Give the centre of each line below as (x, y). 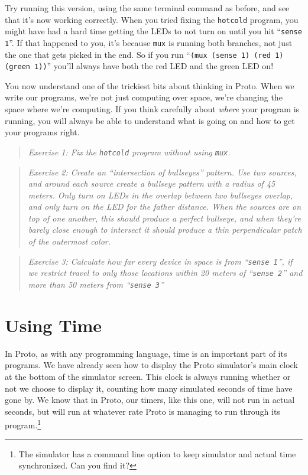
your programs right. (42, 132)
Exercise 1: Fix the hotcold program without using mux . (129, 152)
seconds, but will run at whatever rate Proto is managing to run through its (142, 411)
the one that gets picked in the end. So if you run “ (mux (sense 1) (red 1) (144, 54)
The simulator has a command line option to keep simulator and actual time (157, 453)
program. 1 (23, 424)
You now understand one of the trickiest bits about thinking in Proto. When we (150, 85)
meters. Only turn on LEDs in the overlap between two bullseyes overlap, (161, 195)
